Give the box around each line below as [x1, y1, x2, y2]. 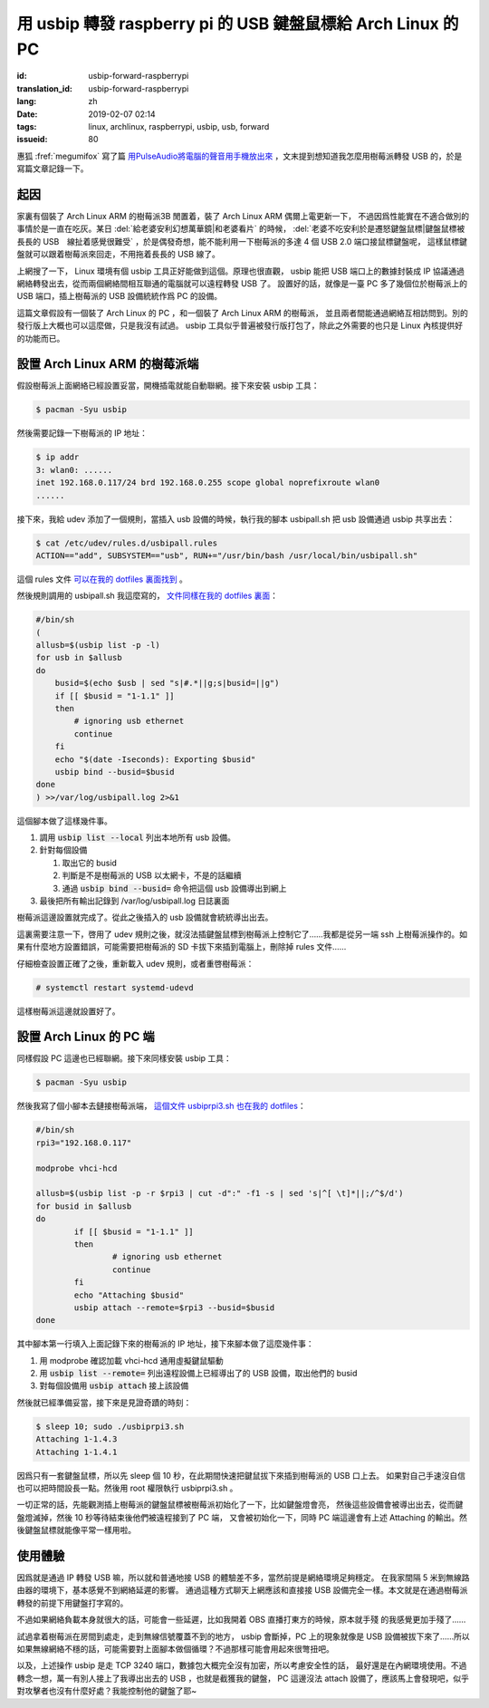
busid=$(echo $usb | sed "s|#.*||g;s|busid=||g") [54, 678, 280, 689]
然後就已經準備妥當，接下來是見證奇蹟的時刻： [16, 1396, 192, 1408]
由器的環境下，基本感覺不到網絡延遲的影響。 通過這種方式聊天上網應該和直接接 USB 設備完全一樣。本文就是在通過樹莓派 [16, 1585, 468, 1596]
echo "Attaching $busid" [73, 1289, 185, 1300]
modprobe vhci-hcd [35, 1163, 118, 1173]
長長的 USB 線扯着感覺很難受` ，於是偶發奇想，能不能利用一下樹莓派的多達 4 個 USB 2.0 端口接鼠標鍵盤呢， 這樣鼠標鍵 [16, 236, 468, 246]
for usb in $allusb [35, 652, 122, 663]
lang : [16, 96, 37, 107]
